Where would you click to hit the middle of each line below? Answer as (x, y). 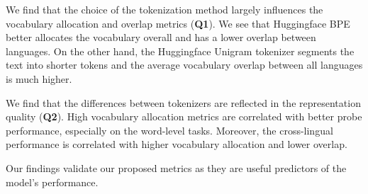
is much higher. (39, 78)
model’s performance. (52, 182)
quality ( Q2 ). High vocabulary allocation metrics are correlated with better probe (184, 116)
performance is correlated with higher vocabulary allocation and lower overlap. (177, 144)
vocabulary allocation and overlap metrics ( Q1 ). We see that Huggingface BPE (178, 23)
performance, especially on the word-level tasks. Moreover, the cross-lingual (169, 130)
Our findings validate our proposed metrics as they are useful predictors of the (176, 167)
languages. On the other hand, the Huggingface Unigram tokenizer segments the (180, 51)
